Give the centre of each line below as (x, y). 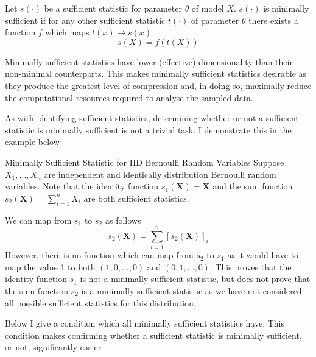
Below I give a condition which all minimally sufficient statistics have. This (145, 323)
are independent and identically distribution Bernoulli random (160, 174)
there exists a (273, 20)
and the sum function (253, 186)
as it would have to (263, 255)
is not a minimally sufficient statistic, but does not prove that (195, 279)
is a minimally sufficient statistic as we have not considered (191, 291)
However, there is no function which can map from (99, 255)
